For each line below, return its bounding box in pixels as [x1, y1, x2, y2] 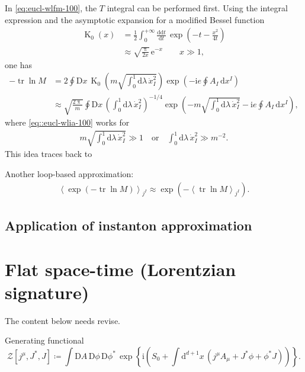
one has [5, 58, 32, 70]
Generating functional [5, 334, 84, 347]
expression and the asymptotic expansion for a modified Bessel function [5, 13, 265, 25]
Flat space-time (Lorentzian [5, 256, 236, 281]
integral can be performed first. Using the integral [107, 2, 288, 14]
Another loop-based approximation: [5, 167, 134, 179]
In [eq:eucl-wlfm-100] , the [5, 2, 97, 14]
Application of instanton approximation [5, 216, 252, 234]
